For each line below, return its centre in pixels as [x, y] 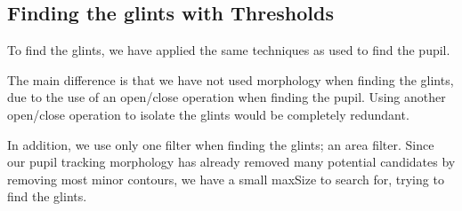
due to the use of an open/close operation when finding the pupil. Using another [227, 97]
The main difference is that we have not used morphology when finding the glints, [231, 79]
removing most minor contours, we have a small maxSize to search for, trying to [226, 179]
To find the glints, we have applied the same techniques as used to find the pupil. [229, 50]
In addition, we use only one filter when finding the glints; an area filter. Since [221, 144]
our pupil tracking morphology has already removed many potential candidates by [231, 162]
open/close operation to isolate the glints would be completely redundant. [208, 114]
